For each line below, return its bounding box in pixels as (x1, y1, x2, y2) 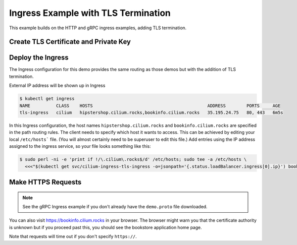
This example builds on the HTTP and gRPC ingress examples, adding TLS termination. (9, 25, 187, 31)
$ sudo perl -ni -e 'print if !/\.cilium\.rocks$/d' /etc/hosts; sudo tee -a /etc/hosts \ (19, 157, 247, 162)
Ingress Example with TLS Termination (9, 7, 171, 18)
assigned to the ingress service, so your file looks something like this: (9, 143, 151, 149)
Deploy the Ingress (9, 54, 69, 62)
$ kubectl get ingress (19, 96, 75, 102)
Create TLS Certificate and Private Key (9, 38, 131, 46)
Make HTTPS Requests (9, 178, 82, 186)
